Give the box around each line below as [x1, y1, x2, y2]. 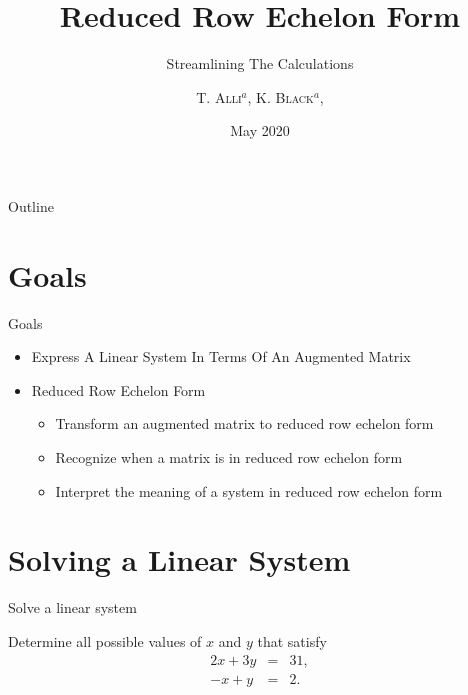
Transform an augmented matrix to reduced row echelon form [55, 413, 434, 434]
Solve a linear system [8, 597, 137, 618]
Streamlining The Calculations [166, 53, 354, 74]
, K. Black [247, 86, 314, 107]
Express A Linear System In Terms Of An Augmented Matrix [31, 346, 411, 367]
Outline [8, 195, 54, 216]
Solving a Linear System [8, 539, 351, 580]
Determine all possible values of [8, 630, 202, 651]
